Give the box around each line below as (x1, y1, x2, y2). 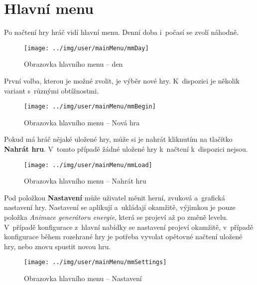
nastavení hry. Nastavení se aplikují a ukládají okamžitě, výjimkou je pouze (4, 202, 236, 212)
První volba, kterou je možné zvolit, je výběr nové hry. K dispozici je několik (4, 75, 240, 86)
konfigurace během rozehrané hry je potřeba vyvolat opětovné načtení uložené (4, 231, 243, 242)
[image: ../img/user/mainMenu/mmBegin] (24, 103, 156, 110)
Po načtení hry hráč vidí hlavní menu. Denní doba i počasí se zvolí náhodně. (4, 27, 239, 37)
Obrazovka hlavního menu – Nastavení (24, 273, 142, 284)
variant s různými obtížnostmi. (4, 85, 99, 95)
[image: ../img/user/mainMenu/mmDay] (24, 44, 149, 52)
